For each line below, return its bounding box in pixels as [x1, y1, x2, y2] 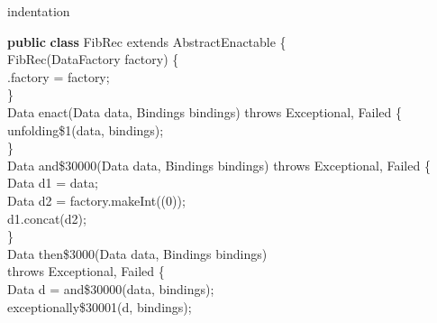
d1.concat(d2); [7, 208, 86, 227]
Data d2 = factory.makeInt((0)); [7, 190, 186, 209]
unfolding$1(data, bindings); [7, 120, 164, 139]
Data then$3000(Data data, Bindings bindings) [7, 244, 268, 263]
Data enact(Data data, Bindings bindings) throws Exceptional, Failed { [7, 102, 403, 121]
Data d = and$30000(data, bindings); [7, 279, 214, 298]
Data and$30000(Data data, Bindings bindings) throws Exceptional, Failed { [7, 155, 431, 174]
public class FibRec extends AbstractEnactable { [7, 32, 287, 51]
